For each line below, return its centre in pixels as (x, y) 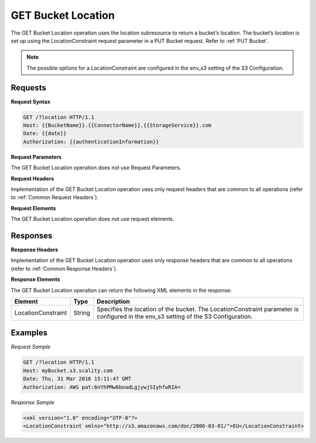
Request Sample (31, 347)
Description (113, 301)
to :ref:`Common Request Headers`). (55, 197)
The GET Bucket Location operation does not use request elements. (93, 219)
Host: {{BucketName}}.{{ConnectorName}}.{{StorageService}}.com (117, 125)
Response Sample (33, 402)
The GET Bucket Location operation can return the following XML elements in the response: (121, 290)
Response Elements (36, 280)
